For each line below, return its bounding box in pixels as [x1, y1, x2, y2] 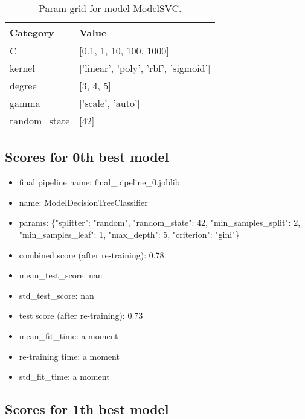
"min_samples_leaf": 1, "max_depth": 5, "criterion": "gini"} [19, 228, 240, 240]
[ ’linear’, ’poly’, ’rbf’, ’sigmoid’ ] [79, 61, 211, 75]
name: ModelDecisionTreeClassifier [19, 196, 148, 208]
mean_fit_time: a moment [19, 329, 118, 342]
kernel [10, 61, 35, 75]
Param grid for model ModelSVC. [39, 1, 182, 15]
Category [10, 25, 54, 39]
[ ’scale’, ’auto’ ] [79, 96, 140, 110]
